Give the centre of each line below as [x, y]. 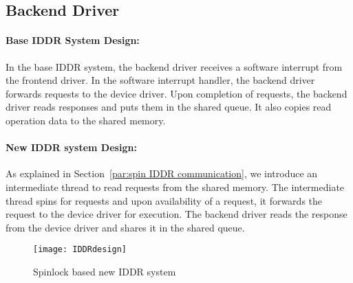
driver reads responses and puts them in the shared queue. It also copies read [169, 107]
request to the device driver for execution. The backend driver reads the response [176, 214]
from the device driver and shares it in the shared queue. [125, 227]
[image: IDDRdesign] [80, 250]
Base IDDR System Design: [73, 40]
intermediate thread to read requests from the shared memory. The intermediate [175, 186]
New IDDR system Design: [71, 147]
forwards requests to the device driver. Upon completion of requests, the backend [176, 93]
